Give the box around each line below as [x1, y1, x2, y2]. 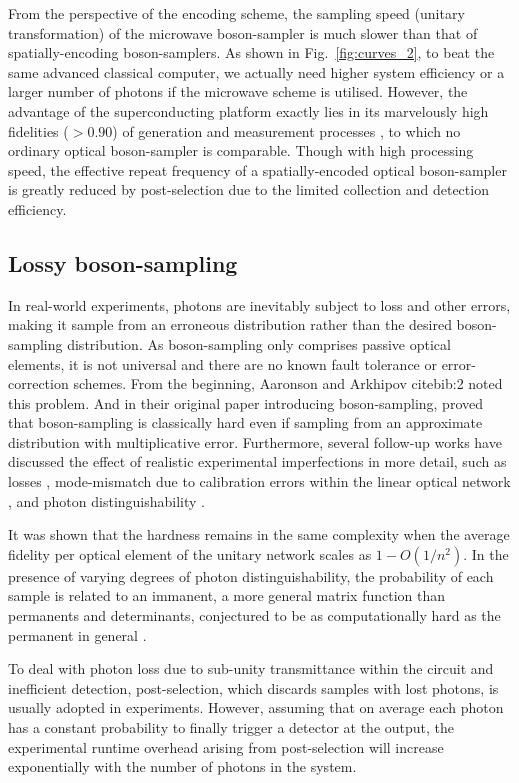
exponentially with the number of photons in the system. [8, 756, 357, 777]
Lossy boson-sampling [8, 247, 238, 278]
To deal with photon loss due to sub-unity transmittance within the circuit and [8, 658, 494, 679]
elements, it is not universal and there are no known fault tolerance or [8, 353, 437, 374]
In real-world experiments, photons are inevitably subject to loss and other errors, [8, 294, 511, 315]
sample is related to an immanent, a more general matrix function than [8, 585, 446, 606]
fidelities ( [8, 120, 69, 141]
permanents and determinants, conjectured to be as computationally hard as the [8, 605, 501, 626]
